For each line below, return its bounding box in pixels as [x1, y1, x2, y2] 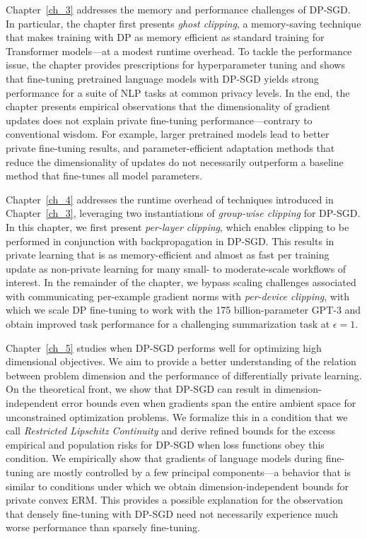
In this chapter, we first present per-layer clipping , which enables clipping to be [6, 219, 349, 234]
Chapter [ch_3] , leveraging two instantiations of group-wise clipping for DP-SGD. [6, 206, 361, 220]
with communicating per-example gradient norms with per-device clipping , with [6, 288, 350, 303]
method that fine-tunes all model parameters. [6, 168, 202, 183]
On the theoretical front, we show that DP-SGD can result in [6, 381, 272, 396]
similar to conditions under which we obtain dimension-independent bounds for [6, 478, 349, 493]
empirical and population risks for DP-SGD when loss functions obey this [6, 437, 325, 451]
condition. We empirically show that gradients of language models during [6, 451, 322, 466]
